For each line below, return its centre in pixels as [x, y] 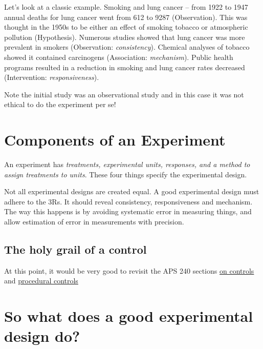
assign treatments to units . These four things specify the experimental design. [126, 174]
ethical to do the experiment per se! [60, 104]
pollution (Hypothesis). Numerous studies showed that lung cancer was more [125, 37]
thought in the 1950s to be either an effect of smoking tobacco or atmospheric [126, 27]
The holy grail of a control [75, 249]
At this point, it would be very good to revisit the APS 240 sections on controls [129, 270]
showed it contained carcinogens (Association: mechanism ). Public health [119, 57]
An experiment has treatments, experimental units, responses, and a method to [127, 164]
